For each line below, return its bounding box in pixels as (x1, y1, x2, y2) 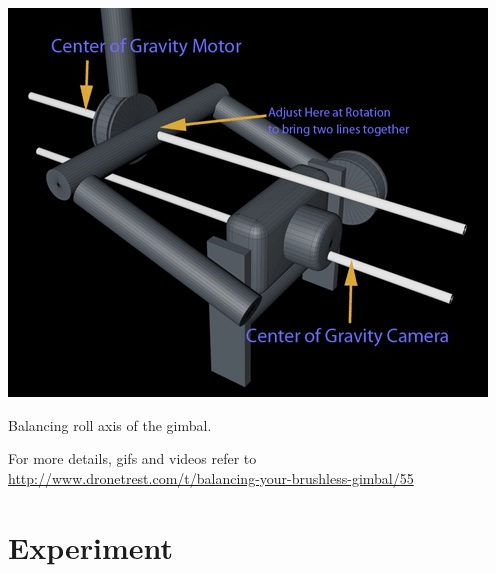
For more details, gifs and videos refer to (8, 448, 257, 469)
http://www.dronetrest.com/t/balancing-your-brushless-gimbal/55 (8, 467, 414, 488)
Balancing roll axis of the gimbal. (8, 414, 212, 435)
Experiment (8, 526, 174, 567)
